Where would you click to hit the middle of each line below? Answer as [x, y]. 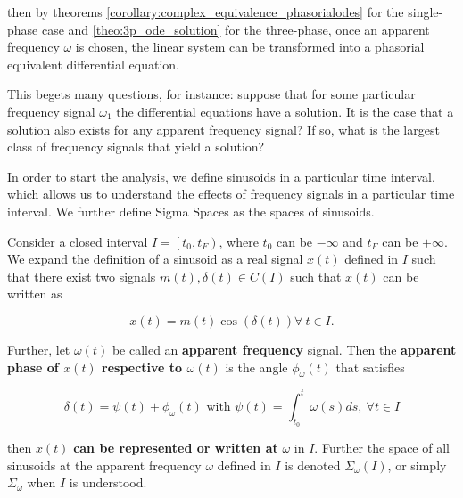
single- [426, 12]
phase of [33, 367]
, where [239, 241]
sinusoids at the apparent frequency [104, 465]
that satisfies [370, 367]
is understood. [108, 482]
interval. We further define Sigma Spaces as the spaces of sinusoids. [191, 211]
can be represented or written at [176, 447]
